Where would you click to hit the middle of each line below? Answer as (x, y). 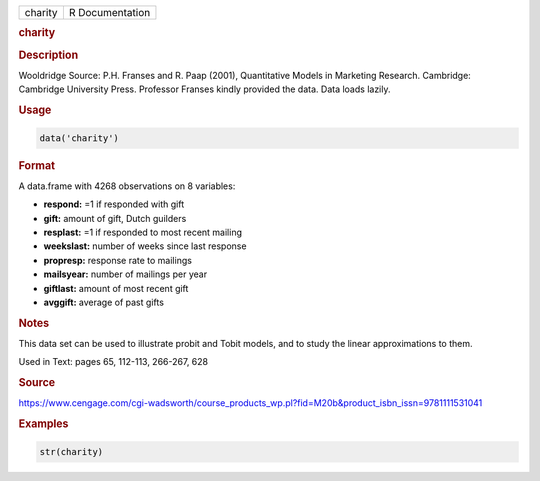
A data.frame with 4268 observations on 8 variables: (127, 186)
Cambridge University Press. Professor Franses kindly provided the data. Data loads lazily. (204, 89)
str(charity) (71, 451)
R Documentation (109, 12)
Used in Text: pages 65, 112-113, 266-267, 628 (113, 362)
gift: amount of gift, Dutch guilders (115, 218)
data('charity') (79, 138)
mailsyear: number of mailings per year (125, 274)
